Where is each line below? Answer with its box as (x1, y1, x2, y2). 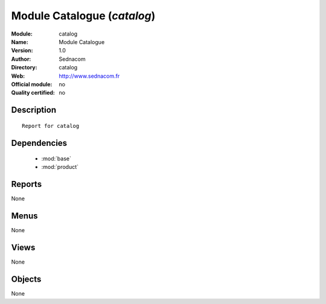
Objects (11, 274, 42, 285)
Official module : (11, 80, 53, 87)
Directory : (11, 64, 37, 71)
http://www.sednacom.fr (59, 72, 120, 80)
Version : (11, 47, 33, 54)
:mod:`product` (41, 163, 78, 171)
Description (11, 105, 57, 115)
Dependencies (11, 138, 68, 148)
